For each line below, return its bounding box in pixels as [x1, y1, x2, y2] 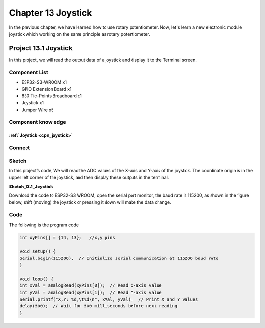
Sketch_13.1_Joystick [9, 184, 53, 189]
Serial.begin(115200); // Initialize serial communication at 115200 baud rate [19, 255, 219, 261]
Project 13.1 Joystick [9, 44, 73, 52]
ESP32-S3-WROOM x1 [21, 79, 67, 85]
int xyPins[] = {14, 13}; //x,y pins [19, 235, 115, 240]
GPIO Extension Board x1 [21, 86, 72, 92]
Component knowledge [9, 119, 66, 126]
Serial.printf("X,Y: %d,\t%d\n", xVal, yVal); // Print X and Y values [19, 297, 198, 302]
